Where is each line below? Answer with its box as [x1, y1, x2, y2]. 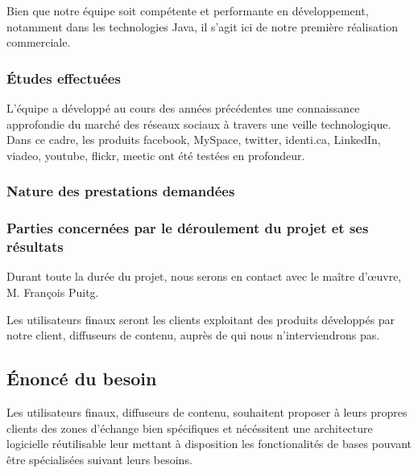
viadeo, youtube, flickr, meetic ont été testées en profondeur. [6, 146, 305, 163]
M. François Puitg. [6, 283, 99, 300]
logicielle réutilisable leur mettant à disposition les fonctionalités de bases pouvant [6, 435, 412, 452]
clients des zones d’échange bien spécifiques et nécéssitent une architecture [6, 419, 373, 436]
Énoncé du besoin [6, 366, 157, 391]
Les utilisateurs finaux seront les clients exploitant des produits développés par [6, 311, 395, 327]
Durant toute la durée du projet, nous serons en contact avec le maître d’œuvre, [6, 268, 402, 285]
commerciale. [6, 34, 71, 51]
